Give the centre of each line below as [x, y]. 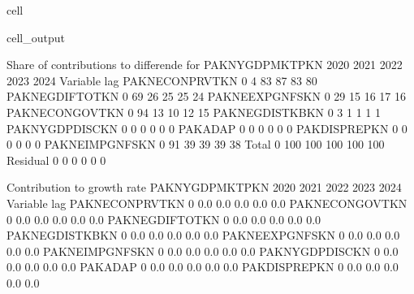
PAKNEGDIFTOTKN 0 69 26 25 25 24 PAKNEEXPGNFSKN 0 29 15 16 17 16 [206, 96]
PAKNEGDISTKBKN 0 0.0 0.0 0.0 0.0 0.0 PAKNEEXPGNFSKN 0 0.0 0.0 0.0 [203, 235]
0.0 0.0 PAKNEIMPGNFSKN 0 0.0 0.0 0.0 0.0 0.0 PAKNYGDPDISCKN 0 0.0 [203, 251]
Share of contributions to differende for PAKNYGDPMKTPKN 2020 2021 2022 [205, 65]
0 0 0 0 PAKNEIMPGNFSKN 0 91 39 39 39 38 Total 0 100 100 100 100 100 [196, 144]
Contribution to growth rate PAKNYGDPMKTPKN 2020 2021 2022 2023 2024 [204, 187]
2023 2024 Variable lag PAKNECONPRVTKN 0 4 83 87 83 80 [162, 80]
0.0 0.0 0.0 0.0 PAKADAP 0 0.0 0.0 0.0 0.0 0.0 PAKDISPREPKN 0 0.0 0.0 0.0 [203, 267]
